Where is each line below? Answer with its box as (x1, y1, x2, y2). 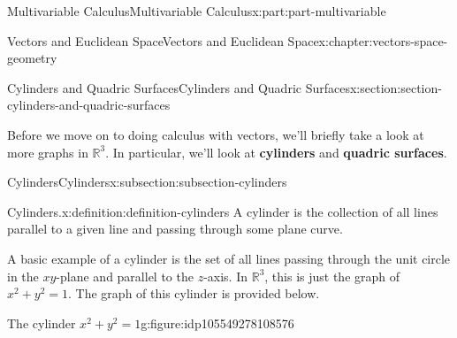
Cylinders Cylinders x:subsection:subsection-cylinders (7, 173, 287, 191)
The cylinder (7, 313, 76, 332)
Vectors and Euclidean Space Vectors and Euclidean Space (7, 31, 319, 50)
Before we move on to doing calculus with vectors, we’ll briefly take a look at (7, 125, 424, 143)
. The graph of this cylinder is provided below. (68, 284, 320, 303)
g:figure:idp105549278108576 (141, 313, 294, 332)
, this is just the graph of (264, 266, 400, 285)
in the (7, 266, 39, 285)
